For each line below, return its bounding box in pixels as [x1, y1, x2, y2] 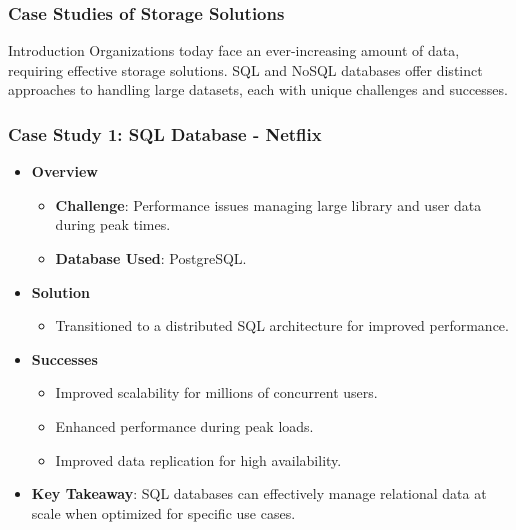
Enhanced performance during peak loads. [55, 415, 314, 436]
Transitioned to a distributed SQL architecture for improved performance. [55, 315, 509, 336]
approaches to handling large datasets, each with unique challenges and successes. [8, 79, 508, 100]
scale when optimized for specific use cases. [31, 502, 296, 523]
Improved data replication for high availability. [55, 449, 342, 470]
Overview [31, 161, 98, 182]
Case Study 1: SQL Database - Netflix [8, 121, 322, 146]
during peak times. [55, 214, 171, 235]
